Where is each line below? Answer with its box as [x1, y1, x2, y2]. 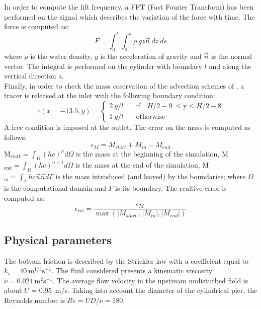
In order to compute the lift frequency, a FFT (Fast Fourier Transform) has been [4, 2, 254, 12]
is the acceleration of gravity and [100, 51, 202, 61]
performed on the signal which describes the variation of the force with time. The [4, 11, 255, 22]
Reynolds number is [4, 294, 65, 305]
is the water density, [30, 51, 93, 61]
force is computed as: [4, 21, 69, 32]
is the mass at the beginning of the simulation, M [75, 148, 228, 159]
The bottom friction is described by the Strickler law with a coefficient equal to [4, 255, 249, 266]
